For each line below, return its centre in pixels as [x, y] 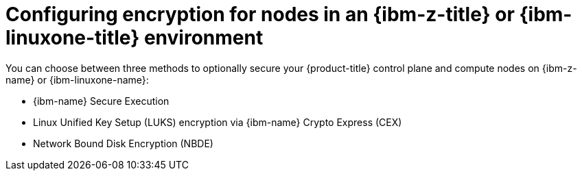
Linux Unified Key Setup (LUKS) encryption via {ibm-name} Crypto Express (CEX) [218, 122]
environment [203, 38]
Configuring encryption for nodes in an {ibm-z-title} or [260, 14]
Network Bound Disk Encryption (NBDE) [123, 143]
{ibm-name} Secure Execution [101, 101]
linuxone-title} [73, 38]
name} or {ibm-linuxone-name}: [77, 79]
